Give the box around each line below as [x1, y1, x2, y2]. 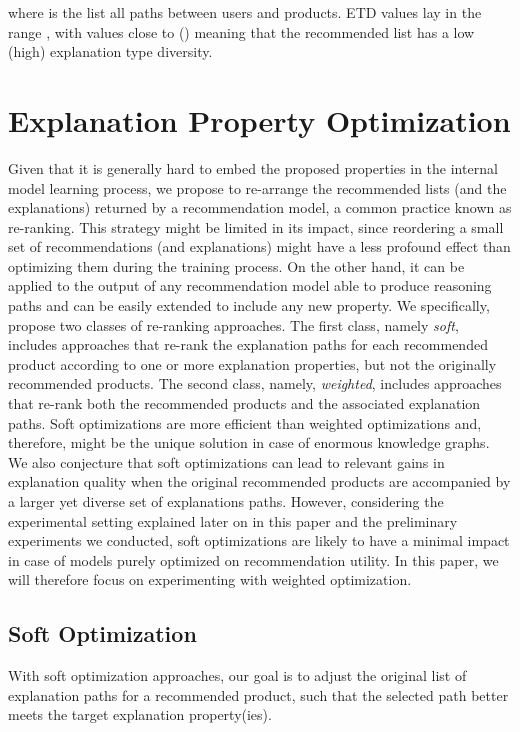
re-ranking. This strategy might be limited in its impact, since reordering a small [8, 216, 504, 237]
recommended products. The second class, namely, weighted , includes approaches [8, 373, 502, 394]
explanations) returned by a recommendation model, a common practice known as [8, 197, 512, 218]
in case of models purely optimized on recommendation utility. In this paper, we [8, 549, 499, 570]
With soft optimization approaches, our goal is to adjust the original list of [8, 665, 467, 686]
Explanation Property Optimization [8, 99, 511, 140]
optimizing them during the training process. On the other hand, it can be [8, 255, 465, 276]
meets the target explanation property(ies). [8, 704, 272, 725]
